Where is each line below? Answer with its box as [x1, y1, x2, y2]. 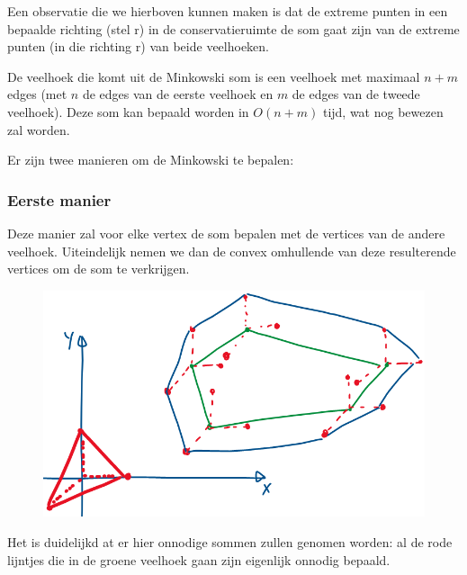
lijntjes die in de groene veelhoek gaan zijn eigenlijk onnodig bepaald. [7, 550, 391, 569]
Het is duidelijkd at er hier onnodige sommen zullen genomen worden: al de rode [7, 532, 453, 551]
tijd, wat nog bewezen [322, 102, 444, 121]
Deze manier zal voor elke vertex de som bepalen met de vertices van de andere [7, 223, 445, 242]
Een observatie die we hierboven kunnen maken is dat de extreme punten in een [7, 2, 448, 20]
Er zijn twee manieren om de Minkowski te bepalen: [7, 150, 294, 169]
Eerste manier [7, 188, 112, 211]
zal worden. [7, 120, 70, 139]
